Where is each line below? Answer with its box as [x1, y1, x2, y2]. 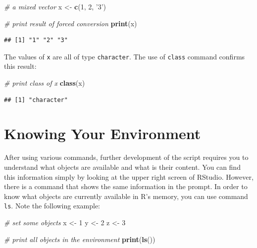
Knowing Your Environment [4, 123, 201, 144]
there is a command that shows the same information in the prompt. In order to [4, 181, 248, 192]
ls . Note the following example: [4, 200, 100, 211]
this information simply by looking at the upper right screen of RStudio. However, [4, 171, 254, 182]
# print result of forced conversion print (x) [4, 18, 137, 28]
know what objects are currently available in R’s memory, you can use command [4, 191, 248, 201]
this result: [4, 61, 37, 71]
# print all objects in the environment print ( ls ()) [4, 234, 155, 244]
